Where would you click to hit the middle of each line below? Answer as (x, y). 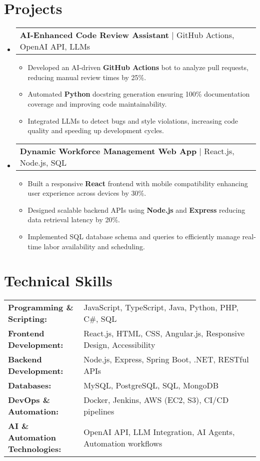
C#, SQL (100, 319)
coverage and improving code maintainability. (97, 103)
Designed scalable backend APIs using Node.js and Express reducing (136, 209)
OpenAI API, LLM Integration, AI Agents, (159, 431)
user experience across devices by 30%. (87, 193)
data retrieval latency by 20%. (74, 219)
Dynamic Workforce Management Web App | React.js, (127, 151)
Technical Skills (58, 281)
